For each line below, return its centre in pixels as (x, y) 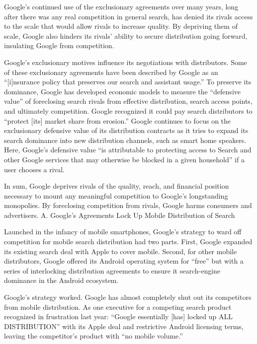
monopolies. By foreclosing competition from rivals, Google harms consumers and (128, 205)
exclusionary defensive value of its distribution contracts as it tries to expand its (126, 130)
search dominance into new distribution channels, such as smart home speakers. (125, 140)
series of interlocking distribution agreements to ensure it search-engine (112, 270)
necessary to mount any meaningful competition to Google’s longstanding (116, 195)
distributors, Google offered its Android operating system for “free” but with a (124, 261)
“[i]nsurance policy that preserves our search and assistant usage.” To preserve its (128, 82)
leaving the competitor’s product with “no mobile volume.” (93, 336)
